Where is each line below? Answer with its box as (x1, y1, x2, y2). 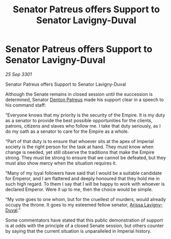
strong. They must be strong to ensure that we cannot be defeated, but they (5, 154, 166, 161)
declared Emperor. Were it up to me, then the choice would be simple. (5, 186, 153, 192)
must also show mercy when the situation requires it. (5, 160, 117, 166)
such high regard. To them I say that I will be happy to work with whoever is (5, 181, 165, 187)
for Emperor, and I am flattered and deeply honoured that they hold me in (5, 175, 160, 182)
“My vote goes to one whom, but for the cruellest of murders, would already (5, 196, 166, 202)
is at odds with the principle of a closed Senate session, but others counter (5, 222, 164, 229)
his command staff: (5, 102, 46, 108)
